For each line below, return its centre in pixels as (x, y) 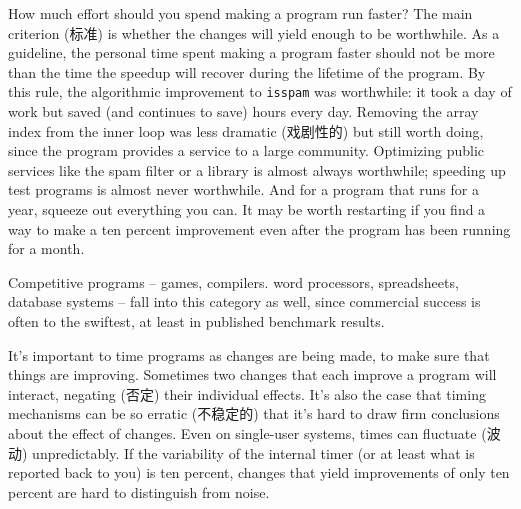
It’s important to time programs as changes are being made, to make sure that (249, 354)
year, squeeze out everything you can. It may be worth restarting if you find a (247, 209)
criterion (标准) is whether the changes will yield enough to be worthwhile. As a (254, 32)
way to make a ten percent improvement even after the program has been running (259, 228)
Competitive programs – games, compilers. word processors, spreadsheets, (233, 281)
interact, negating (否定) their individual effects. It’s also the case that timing (247, 393)
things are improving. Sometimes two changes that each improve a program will (252, 374)
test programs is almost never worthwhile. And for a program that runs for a (243, 189)
